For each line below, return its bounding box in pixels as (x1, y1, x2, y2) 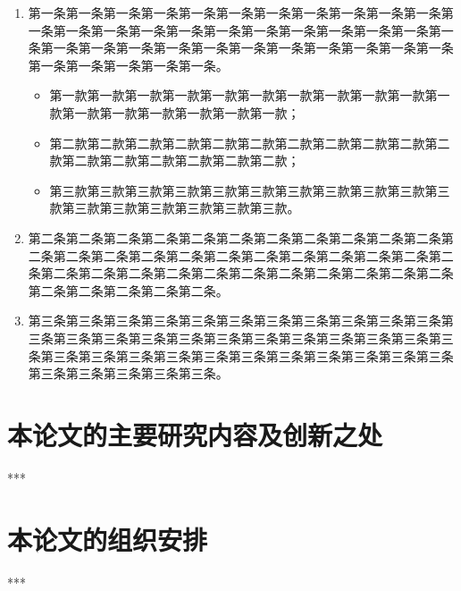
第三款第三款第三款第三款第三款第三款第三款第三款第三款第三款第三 (49, 181, 450, 199)
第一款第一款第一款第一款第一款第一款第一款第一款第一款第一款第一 (49, 86, 450, 105)
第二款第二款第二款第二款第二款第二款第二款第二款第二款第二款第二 (49, 133, 450, 152)
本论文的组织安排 (7, 520, 208, 557)
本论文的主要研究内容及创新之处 (7, 416, 383, 452)
